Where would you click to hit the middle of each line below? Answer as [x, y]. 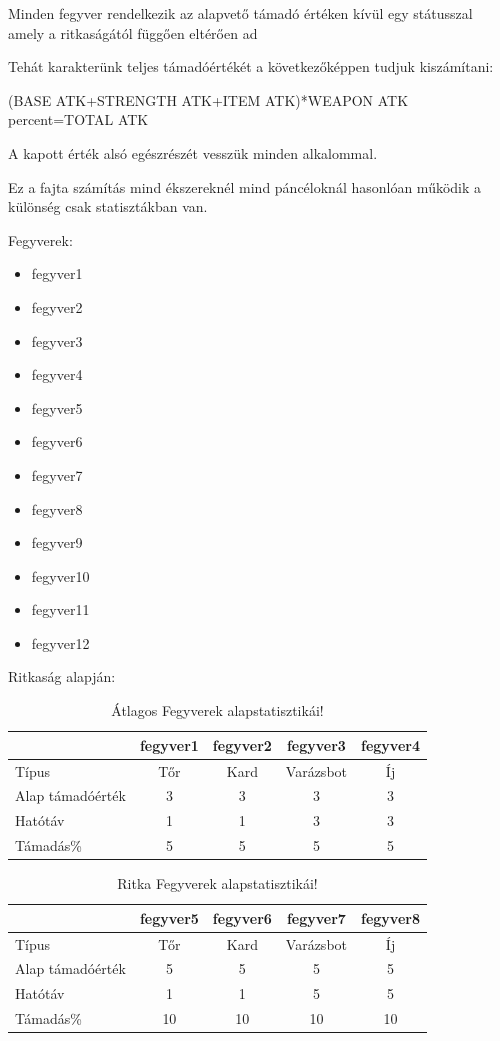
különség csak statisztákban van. [108, 206]
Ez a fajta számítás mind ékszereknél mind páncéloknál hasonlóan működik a [245, 186]
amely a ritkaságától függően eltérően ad [133, 32]
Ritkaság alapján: [62, 676]
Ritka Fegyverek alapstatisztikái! [217, 883]
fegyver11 [60, 609]
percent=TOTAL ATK [78, 119]
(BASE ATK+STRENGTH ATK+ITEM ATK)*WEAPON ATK [208, 99]
